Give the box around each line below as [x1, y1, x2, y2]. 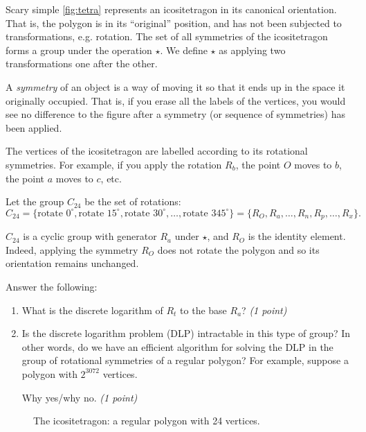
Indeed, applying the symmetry [6, 242, 138, 257]
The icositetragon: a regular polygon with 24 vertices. [33, 413, 260, 428]
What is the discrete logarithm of [21, 302, 163, 317]
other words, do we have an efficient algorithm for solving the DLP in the [21, 339, 333, 354]
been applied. [6, 120, 62, 135]
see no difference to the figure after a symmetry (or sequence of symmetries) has [6, 107, 345, 121]
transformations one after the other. [6, 56, 158, 71]
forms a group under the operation [6, 42, 152, 57]
